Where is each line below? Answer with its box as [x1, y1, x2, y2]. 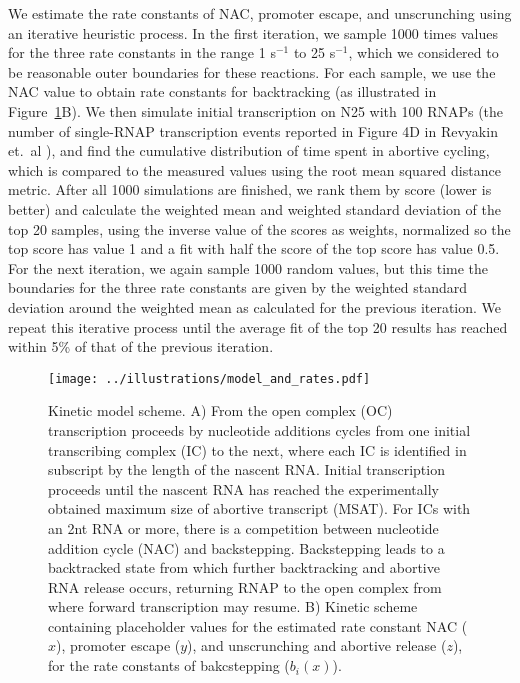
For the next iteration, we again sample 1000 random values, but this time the [8, 257, 489, 278]
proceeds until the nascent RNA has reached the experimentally [48, 478, 439, 499]
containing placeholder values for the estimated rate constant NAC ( [48, 615, 468, 636]
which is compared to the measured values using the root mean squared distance [8, 159, 501, 180]
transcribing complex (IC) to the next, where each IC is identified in [48, 439, 467, 460]
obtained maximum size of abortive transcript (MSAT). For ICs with [48, 498, 471, 519]
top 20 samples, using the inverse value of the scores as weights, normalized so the [8, 218, 511, 239]
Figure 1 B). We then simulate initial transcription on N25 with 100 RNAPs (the [8, 100, 504, 121]
